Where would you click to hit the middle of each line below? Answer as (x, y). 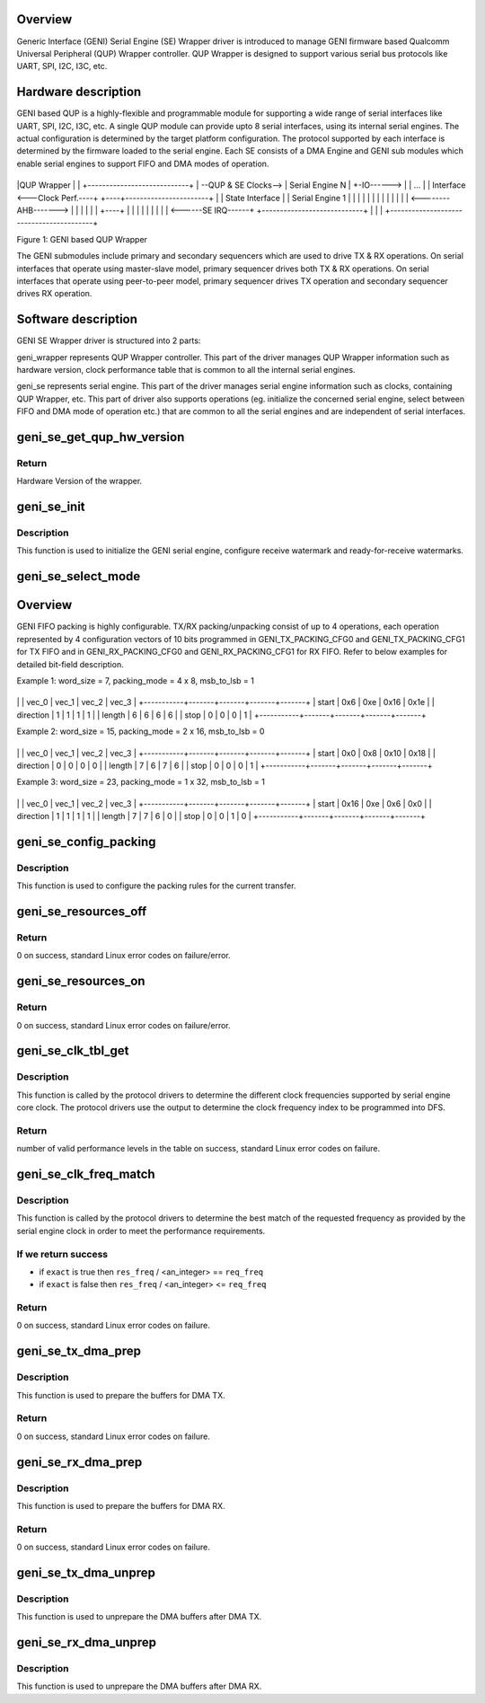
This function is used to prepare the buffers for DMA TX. (121, 1395)
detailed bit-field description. (71, 664)
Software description (77, 319)
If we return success (62, 1254)
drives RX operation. (54, 294)
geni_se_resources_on (81, 981)
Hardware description (79, 92)
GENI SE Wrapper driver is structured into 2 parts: (109, 340)
